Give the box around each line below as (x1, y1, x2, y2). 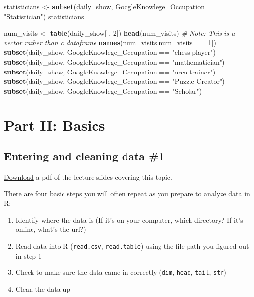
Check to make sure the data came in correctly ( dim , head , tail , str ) (15, 267, 227, 277)
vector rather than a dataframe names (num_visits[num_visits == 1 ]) (4, 37, 216, 47)
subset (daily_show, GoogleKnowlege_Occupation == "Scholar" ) (4, 85, 202, 96)
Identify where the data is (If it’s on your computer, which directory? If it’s (15, 214, 243, 224)
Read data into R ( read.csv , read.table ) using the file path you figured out (15, 240, 249, 251)
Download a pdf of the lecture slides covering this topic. (4, 171, 172, 182)
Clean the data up (15, 283, 71, 294)
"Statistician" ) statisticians (4, 11, 84, 21)
